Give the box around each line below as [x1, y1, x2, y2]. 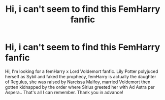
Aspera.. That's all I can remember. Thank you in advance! [5, 89, 124, 95]
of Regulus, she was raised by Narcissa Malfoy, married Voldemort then [5, 79, 151, 85]
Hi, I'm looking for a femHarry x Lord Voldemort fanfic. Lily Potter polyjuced [5, 68, 159, 74]
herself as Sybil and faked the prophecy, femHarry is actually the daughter [5, 73, 157, 79]
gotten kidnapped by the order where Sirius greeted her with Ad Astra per [5, 84, 155, 90]
